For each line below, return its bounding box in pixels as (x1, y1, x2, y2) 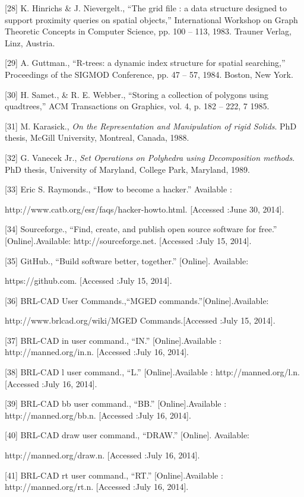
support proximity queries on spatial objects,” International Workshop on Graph (5, 13, 298, 26)
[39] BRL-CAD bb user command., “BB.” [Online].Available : (5, 397, 227, 410)
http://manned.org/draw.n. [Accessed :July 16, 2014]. (5, 449, 200, 461)
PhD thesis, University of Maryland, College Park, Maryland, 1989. (5, 163, 250, 175)
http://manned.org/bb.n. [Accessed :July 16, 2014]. (5, 409, 191, 421)
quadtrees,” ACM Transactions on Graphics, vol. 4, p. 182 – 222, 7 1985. (5, 100, 270, 112)
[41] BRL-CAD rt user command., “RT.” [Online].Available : (5, 468, 223, 481)
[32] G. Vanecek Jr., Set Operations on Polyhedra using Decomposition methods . (5, 151, 295, 163)
